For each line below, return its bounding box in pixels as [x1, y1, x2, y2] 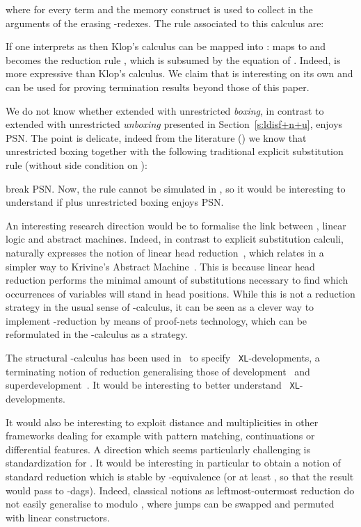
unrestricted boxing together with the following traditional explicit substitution [6, 144, 344, 159]
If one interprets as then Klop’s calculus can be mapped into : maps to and [6, 39, 326, 54]
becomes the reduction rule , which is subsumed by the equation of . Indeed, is [6, 52, 341, 67]
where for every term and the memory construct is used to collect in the [6, 2, 313, 16]
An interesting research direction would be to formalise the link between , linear [6, 218, 346, 232]
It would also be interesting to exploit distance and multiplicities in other [6, 414, 319, 429]
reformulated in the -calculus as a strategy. [6, 327, 188, 341]
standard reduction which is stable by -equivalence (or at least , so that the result [6, 469, 354, 483]
